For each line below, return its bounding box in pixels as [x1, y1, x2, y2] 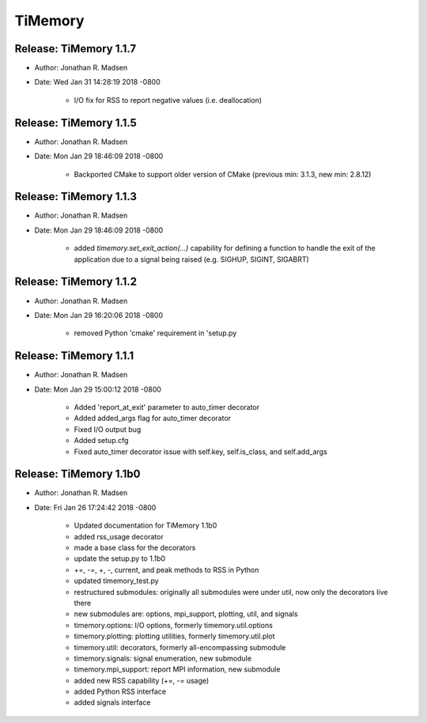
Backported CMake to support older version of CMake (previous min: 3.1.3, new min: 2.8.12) [74, 169, 372, 179]
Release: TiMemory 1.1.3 [14, 190, 138, 203]
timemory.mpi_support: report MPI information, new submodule [74, 664, 281, 674]
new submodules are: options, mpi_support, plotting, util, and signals [74, 609, 298, 619]
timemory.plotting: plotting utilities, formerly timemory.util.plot [74, 631, 276, 641]
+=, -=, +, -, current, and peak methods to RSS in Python [74, 565, 260, 574]
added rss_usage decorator [74, 532, 164, 541]
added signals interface [74, 698, 151, 707]
